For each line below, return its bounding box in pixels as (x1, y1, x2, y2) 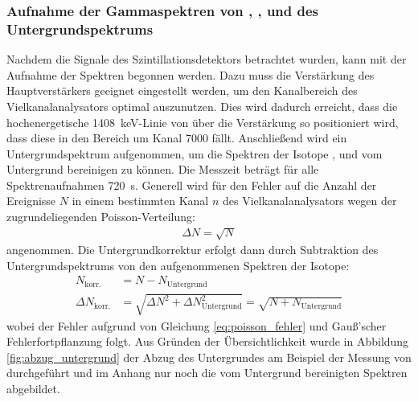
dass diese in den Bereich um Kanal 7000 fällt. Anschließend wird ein (6, 129, 347, 146)
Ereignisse (6, 192, 56, 209)
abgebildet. (6, 379, 60, 396)
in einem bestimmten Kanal (72, 192, 209, 209)
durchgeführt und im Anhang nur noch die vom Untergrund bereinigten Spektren (6, 364, 408, 381)
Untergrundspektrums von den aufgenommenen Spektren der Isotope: (6, 256, 350, 273)
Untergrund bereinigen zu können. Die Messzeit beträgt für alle (6, 161, 319, 178)
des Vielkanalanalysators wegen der (222, 192, 397, 209)
